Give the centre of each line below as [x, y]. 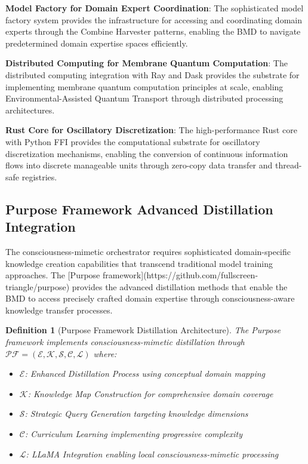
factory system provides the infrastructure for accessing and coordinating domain [154, 19]
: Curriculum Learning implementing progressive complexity [133, 434]
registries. [39, 176]
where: [105, 353]
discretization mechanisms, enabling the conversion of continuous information [147, 153]
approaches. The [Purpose [53, 275]
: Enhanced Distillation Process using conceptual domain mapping [145, 374]
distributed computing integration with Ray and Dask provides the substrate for [153, 74]
